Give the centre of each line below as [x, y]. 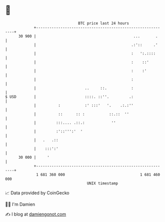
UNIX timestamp [103, 183]
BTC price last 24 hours [104, 23]
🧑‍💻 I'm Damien [20, 204]
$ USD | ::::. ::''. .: [69, 97]
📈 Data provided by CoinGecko [37, 193]
